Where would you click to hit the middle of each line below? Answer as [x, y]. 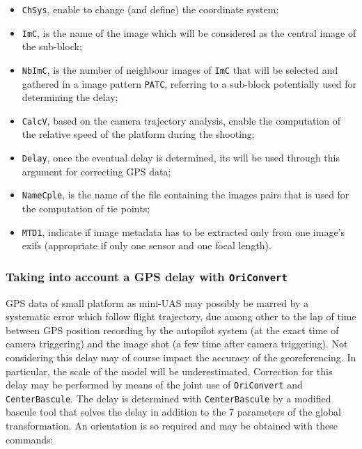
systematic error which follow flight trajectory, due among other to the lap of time [181, 316]
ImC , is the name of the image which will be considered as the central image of [189, 32]
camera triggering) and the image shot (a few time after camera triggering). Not [177, 344]
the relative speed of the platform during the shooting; [138, 134]
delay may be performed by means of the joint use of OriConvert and [154, 385]
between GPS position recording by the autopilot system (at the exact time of [172, 330]
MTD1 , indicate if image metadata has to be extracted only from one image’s [183, 231]
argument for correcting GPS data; [96, 171]
